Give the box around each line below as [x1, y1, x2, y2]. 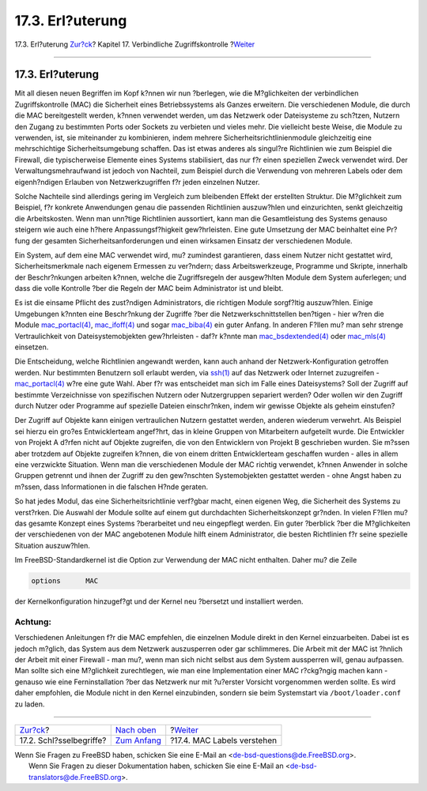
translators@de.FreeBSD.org [28, 772, 122, 782]
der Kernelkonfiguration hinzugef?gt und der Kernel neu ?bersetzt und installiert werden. [14, 597, 304, 606]
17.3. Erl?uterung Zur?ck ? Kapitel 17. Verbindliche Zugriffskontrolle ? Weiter [14, 40, 255, 49]
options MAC [31, 577, 99, 586]
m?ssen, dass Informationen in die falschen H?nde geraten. [14, 482, 209, 492]
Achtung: [14, 616, 51, 627]
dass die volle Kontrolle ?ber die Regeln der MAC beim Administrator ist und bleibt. [14, 284, 284, 293]
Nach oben [115, 724, 157, 735]
